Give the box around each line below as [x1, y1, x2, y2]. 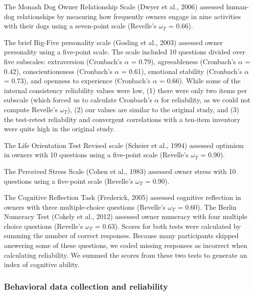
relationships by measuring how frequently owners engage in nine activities [17, 11, 241, 21]
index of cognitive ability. [4, 259, 80, 270]
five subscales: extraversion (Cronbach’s [4, 56, 122, 66]
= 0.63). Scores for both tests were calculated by [94, 221, 241, 231]
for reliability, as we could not [161, 95, 251, 105]
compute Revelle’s [4, 104, 58, 114]
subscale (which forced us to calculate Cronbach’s [4, 95, 152, 105]
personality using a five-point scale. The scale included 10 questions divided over [4, 47, 245, 57]
